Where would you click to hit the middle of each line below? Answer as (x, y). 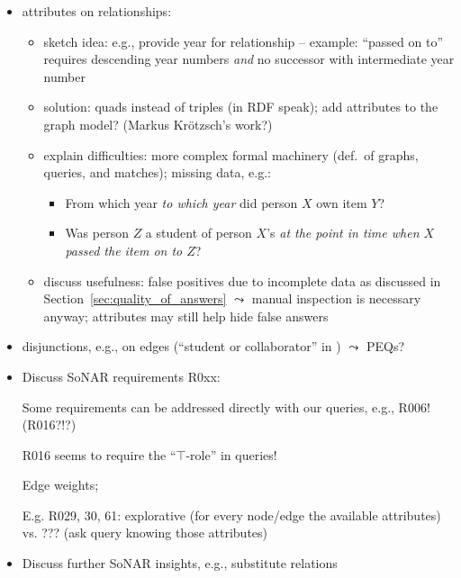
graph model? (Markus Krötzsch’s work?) (158, 124)
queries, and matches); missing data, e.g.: (157, 172)
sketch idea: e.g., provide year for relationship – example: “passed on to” (243, 41)
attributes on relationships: (97, 11)
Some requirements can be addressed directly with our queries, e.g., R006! (226, 406)
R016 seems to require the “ (99, 454)
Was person (97, 233)
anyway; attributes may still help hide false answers (186, 316)
